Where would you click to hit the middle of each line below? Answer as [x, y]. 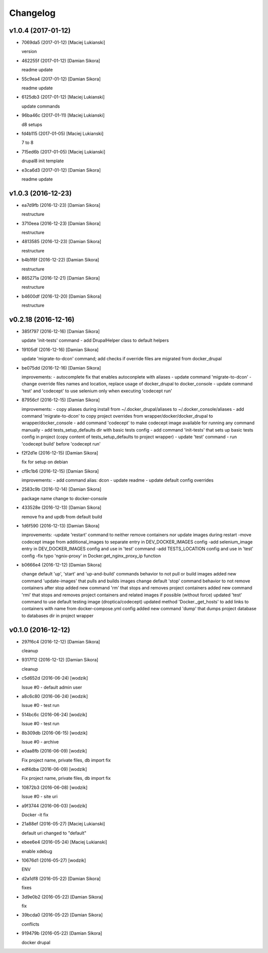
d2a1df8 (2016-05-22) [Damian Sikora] [61, 879]
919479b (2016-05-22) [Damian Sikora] [62, 933]
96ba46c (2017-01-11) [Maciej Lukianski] [63, 115]
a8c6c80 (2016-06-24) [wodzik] [55, 696]
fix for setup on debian [45, 462]
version [29, 52]
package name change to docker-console [64, 498]
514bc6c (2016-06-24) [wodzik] [54, 714]
